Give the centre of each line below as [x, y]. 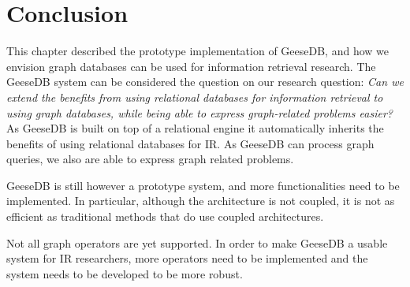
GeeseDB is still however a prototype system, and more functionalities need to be [203, 185]
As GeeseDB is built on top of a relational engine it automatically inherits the [195, 128]
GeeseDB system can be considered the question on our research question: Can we [205, 82]
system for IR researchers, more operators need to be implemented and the [187, 258]
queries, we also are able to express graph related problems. [150, 159]
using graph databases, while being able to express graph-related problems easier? [199, 112]
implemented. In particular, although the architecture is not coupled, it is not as [201, 201]
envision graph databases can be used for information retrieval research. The [191, 66]
